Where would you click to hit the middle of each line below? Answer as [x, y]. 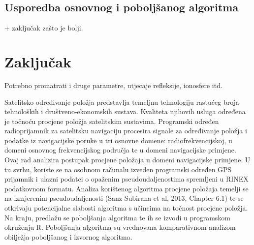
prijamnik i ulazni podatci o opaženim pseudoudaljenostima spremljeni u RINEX [127, 179]
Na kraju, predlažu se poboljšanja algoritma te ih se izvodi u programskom [118, 217]
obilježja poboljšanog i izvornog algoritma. [68, 236]
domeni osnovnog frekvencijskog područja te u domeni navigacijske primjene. [120, 150]
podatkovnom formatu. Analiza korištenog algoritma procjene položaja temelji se [127, 188]
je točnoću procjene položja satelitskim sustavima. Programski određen [112, 121]
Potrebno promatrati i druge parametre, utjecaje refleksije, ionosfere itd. [113, 85]
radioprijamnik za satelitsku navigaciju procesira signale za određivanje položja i [126, 131]
